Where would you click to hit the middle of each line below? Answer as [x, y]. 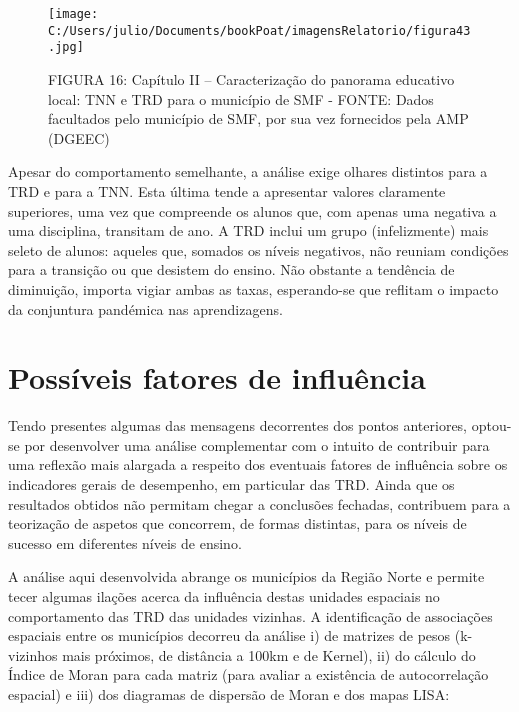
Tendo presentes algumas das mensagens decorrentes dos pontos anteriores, [238, 425]
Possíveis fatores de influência [217, 377]
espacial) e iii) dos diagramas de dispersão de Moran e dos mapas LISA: [229, 693]
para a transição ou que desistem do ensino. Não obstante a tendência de [231, 269]
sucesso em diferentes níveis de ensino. [125, 542]
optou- [491, 425]
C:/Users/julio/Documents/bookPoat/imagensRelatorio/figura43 [259, 30]
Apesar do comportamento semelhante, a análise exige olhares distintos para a [248, 171]
